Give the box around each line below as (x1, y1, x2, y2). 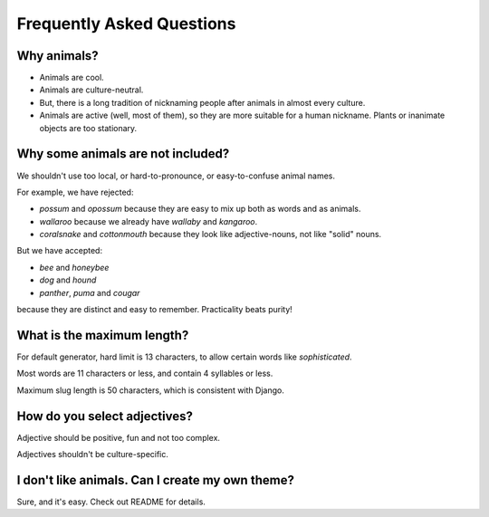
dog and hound (39, 274, 97, 285)
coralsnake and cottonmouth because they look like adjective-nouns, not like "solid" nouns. (39, 229, 382, 240)
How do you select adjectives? (16, 408, 194, 424)
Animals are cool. (39, 72, 104, 83)
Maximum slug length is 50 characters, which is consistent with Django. (16, 385, 284, 396)
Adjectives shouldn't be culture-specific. (16, 449, 169, 460)
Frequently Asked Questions (16, 14, 236, 34)
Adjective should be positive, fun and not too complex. (16, 432, 221, 443)
